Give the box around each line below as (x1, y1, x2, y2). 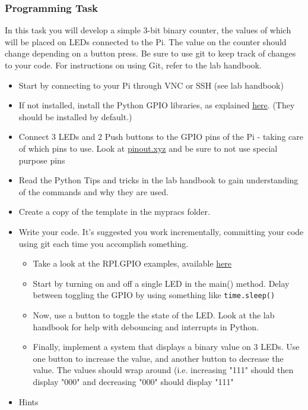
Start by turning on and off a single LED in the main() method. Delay (33, 277, 290, 289)
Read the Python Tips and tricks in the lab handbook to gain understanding (18, 174, 299, 186)
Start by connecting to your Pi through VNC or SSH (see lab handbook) (18, 79, 284, 91)
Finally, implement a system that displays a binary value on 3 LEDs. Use (33, 340, 300, 353)
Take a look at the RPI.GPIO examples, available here (33, 257, 232, 270)
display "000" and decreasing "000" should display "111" (33, 375, 234, 387)
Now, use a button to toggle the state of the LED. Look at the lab (33, 308, 275, 321)
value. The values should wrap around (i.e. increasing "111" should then (33, 364, 294, 376)
